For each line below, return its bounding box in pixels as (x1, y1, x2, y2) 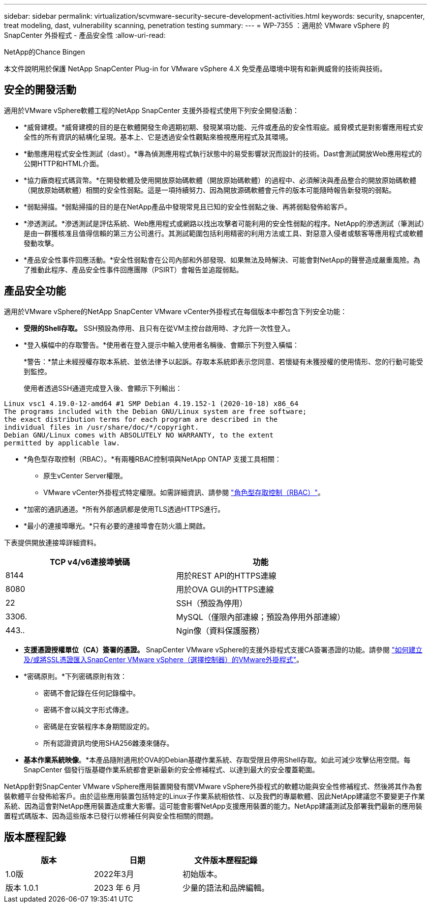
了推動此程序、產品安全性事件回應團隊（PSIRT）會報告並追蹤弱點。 (24, 265, 243, 274)
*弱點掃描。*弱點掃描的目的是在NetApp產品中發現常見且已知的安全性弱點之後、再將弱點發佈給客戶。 (24, 202, 352, 211)
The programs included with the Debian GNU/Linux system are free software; (4, 407, 307, 415)
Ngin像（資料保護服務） (176, 625, 265, 636)
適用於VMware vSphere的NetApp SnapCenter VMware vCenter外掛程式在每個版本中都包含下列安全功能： (4, 307, 347, 316)
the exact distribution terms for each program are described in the (4, 415, 278, 423)
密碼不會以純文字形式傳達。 (43, 705, 133, 714)
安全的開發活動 (4, 84, 76, 96)
